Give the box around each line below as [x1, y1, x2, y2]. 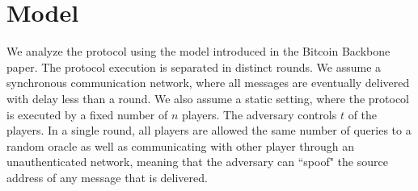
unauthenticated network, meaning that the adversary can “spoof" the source [6, 153, 388, 170]
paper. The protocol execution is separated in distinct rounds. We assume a [6, 58, 382, 75]
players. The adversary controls [181, 106, 337, 122]
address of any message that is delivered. [6, 168, 208, 185]
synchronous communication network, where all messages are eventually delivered [6, 74, 410, 91]
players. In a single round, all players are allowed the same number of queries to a [6, 122, 412, 139]
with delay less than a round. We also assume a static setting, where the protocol [6, 89, 410, 106]
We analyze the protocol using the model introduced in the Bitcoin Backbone [6, 43, 391, 60]
